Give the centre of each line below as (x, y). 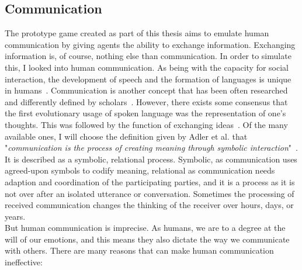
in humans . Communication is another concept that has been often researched (146, 90)
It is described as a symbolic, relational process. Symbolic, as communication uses (151, 159)
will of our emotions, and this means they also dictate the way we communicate (147, 239)
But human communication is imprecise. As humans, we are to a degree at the (145, 228)
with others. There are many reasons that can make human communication (139, 250)
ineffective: (24, 262)
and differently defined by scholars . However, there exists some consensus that (146, 101)
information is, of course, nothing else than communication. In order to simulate (148, 56)
